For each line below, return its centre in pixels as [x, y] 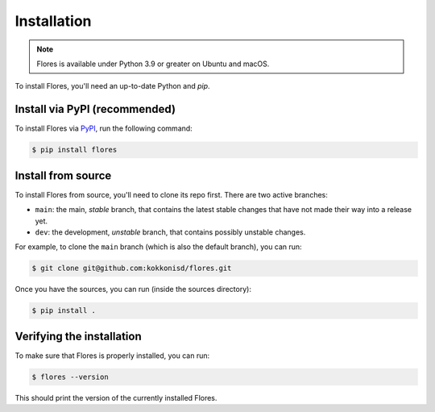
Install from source [63, 175]
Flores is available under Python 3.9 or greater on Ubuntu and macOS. [153, 64]
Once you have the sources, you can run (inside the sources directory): [133, 289]
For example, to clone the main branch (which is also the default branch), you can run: [158, 247]
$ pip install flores [75, 150]
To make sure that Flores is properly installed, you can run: [112, 356]
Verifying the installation [78, 336]
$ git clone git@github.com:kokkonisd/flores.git [132, 268]
